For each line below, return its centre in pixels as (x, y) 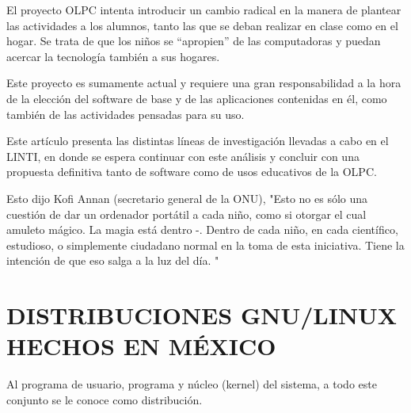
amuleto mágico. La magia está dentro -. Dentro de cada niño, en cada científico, (202, 229)
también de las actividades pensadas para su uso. (126, 114)
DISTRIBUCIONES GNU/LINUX (202, 315)
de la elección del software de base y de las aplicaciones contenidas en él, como (197, 98)
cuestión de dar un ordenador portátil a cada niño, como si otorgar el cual (186, 214)
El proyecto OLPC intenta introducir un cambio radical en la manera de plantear (204, 10)
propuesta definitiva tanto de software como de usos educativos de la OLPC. (192, 172)
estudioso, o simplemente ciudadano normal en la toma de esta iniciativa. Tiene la (205, 245)
